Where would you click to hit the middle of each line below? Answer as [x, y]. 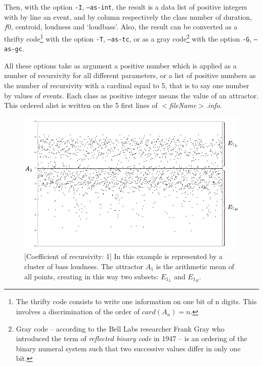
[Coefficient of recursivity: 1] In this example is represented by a [124, 256]
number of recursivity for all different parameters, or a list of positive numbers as [130, 75]
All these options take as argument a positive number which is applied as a [120, 65]
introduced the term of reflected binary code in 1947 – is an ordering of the [131, 338]
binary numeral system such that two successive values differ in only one [128, 348]
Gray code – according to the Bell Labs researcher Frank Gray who [120, 328]
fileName [183, 105]
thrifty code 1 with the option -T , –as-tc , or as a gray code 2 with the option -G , [128, 38]
